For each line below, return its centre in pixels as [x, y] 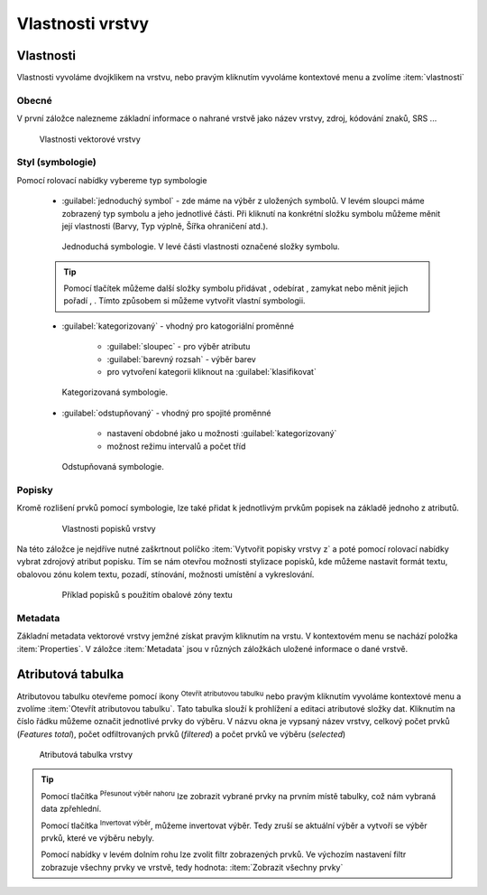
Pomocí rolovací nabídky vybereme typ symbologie [112, 180]
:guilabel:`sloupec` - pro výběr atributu [179, 347]
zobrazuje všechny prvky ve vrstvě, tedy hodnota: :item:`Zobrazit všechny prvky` [192, 867]
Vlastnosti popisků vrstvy [109, 528]
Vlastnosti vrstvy [83, 23]
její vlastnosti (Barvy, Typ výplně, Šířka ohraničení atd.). [165, 226]
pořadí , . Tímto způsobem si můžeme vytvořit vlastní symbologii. [184, 301]
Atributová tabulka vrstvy [86, 755]
